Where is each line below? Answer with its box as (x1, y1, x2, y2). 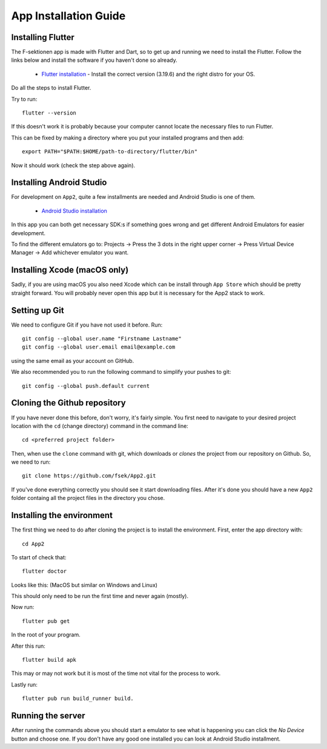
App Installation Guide (11, 9, 126, 22)
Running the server (11, 711, 85, 721)
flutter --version (22, 110, 77, 116)
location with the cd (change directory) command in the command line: (11, 422, 189, 430)
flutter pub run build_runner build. (22, 695, 134, 702)
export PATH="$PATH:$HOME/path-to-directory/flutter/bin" (22, 148, 198, 155)
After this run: (11, 642, 45, 650)
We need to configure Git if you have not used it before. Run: (11, 321, 163, 328)
